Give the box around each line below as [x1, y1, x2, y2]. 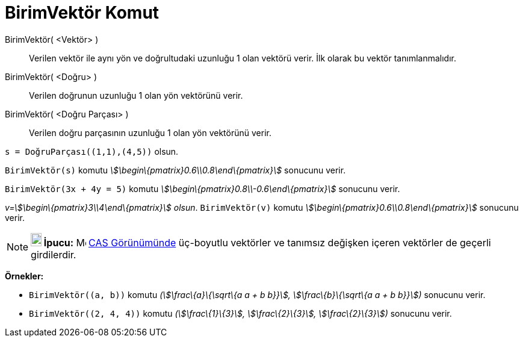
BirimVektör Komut [5, 2, 159, 23]
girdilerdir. [31, 248, 76, 261]
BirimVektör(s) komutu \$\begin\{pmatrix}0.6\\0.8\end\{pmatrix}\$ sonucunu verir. [5, 164, 346, 175]
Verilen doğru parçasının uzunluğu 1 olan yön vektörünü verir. [29, 127, 271, 138]
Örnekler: [5, 270, 44, 281]
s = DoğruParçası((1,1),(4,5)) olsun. [5, 146, 179, 157]
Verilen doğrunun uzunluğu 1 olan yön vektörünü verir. [29, 90, 243, 101]
